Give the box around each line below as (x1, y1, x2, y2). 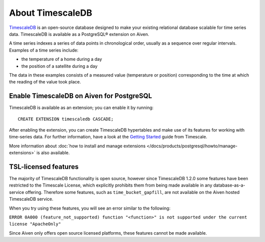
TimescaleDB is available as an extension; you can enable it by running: (9, 105, 154, 110)
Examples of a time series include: (9, 47, 79, 53)
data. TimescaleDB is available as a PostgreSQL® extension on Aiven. (9, 31, 150, 37)
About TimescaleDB (9, 7, 93, 18)
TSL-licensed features (9, 162, 79, 171)
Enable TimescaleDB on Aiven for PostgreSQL (9, 92, 152, 100)
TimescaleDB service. (9, 196, 53, 202)
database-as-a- (213, 182, 245, 188)
